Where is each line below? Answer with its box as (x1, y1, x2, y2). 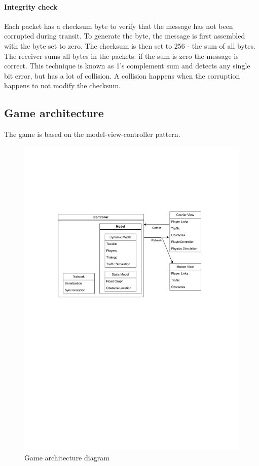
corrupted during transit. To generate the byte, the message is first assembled (4, 30, 245, 41)
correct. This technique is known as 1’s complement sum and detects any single (4, 60, 250, 71)
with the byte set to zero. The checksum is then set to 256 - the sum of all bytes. (4, 40, 255, 51)
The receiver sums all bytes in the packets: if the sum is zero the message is (4, 50, 239, 61)
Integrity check (4, 1, 58, 12)
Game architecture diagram (24, 452, 109, 463)
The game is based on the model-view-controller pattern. (4, 129, 180, 139)
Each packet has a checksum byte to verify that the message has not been (4, 20, 233, 31)
